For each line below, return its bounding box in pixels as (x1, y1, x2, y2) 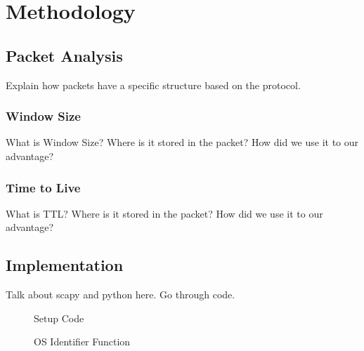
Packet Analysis (6, 44, 123, 66)
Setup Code (34, 310, 84, 325)
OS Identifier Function (34, 334, 131, 349)
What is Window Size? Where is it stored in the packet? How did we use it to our (6, 135, 359, 150)
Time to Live (6, 178, 81, 196)
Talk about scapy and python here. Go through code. (6, 287, 235, 302)
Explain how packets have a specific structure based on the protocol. (6, 77, 301, 92)
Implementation (6, 254, 124, 276)
